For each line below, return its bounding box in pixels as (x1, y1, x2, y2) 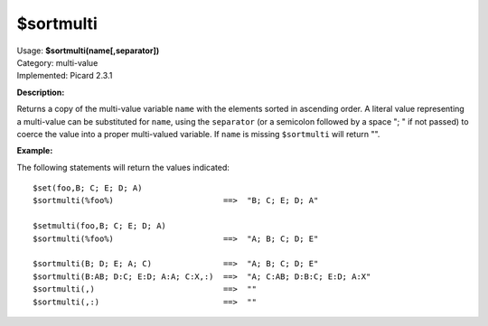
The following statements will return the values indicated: (16, 162, 230, 172)
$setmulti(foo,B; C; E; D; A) (33, 221, 167, 231)
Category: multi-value (16, 57, 99, 68)
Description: (16, 87, 65, 98)
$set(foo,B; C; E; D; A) (33, 183, 143, 193)
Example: (16, 145, 53, 156)
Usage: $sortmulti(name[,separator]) (16, 45, 160, 56)
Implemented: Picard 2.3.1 (16, 70, 113, 81)
